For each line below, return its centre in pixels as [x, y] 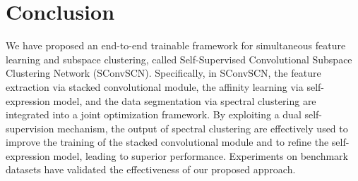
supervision [30, 128]
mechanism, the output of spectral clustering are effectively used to [203, 128]
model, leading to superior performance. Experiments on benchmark [201, 155]
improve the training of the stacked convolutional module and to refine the [167, 142]
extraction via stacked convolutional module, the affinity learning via [155, 86]
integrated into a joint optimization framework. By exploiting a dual [154, 114]
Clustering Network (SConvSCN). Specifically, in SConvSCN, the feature [163, 73]
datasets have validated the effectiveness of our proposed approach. [151, 169]
